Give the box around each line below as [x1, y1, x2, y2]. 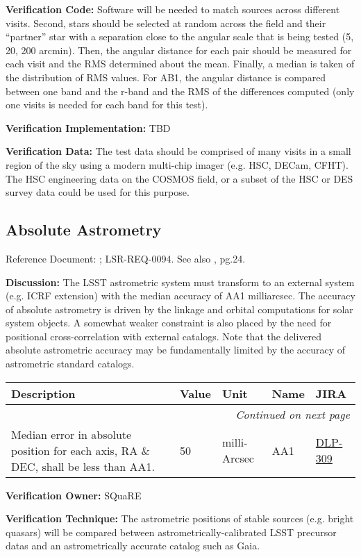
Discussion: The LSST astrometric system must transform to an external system [6, 274, 355, 289]
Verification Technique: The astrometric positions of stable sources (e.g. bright [6, 511, 354, 526]
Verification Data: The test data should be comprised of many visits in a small [6, 144, 351, 158]
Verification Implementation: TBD [6, 120, 171, 135]
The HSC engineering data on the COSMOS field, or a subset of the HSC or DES [6, 171, 353, 185]
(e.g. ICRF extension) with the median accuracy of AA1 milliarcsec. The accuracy [6, 288, 355, 303]
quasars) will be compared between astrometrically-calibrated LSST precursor [6, 524, 337, 539]
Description [11, 385, 76, 401]
